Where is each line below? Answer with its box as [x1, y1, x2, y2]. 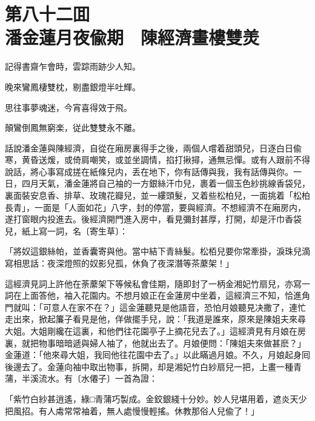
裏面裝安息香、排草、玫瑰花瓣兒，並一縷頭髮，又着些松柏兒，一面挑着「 [5, 189, 293, 202]
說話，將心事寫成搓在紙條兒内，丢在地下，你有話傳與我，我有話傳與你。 [5, 165, 293, 177]
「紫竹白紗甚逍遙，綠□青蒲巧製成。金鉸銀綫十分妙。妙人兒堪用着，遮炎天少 [5, 392, 307, 405]
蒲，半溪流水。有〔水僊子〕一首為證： [5, 372, 157, 385]
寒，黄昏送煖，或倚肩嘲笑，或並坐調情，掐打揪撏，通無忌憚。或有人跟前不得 [5, 153, 310, 166]
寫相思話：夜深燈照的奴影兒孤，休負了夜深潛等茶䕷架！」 [5, 257, 234, 270]
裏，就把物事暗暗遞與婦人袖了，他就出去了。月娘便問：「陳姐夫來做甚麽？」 [5, 336, 306, 349]
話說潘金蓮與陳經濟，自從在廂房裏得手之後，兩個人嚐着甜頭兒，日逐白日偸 [5, 141, 302, 154]
